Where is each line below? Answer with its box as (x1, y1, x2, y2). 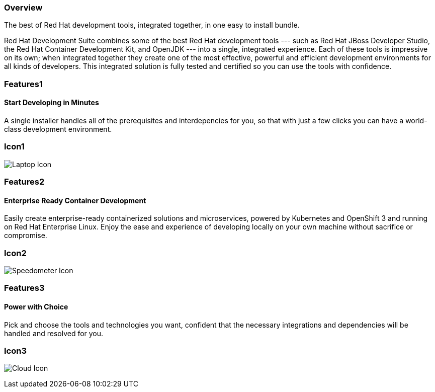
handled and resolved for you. (4, 329, 104, 338)
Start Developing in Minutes (4, 98, 99, 107)
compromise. (4, 231, 47, 240)
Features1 (4, 79, 43, 89)
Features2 (4, 177, 45, 187)
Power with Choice (4, 302, 68, 311)
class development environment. (4, 124, 112, 133)
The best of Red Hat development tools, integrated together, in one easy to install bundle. (4, 21, 300, 30)
